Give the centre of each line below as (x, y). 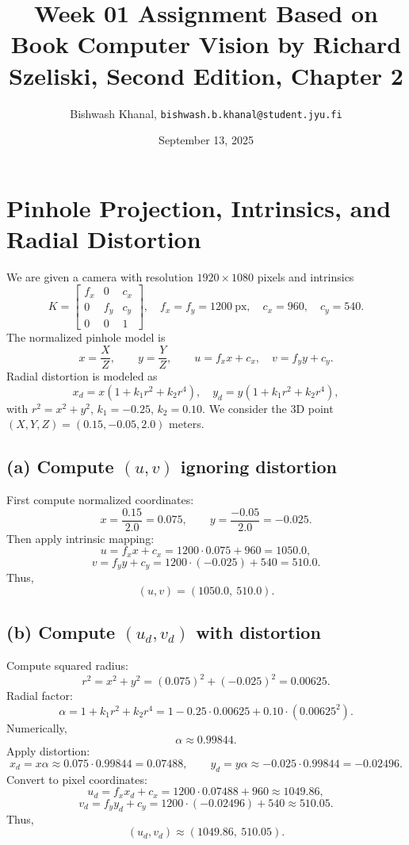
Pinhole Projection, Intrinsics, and (199, 207)
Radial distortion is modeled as (82, 376)
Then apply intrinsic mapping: (80, 538)
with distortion (258, 632)
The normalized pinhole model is (86, 337)
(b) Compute (61, 632)
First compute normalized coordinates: (100, 500)
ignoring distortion (258, 466)
